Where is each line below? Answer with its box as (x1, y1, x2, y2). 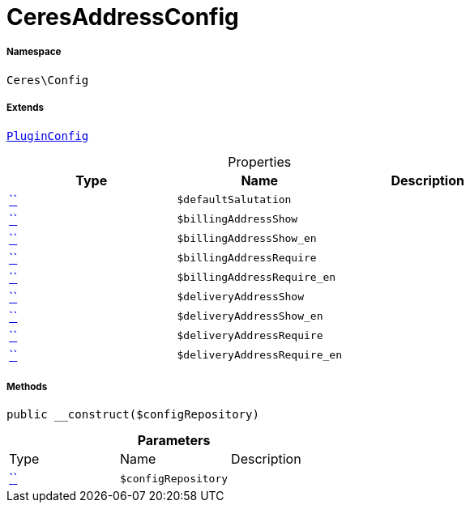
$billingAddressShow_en (177, 232, 317, 245)
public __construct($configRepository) (6, 408, 259, 422)
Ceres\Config (6, 73, 89, 87)
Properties (228, 153, 292, 170)
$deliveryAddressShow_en (177, 310, 323, 323)
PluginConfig (6, 129, 89, 142)
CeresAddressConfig (6, 3, 239, 31)
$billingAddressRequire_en (177, 271, 336, 284)
